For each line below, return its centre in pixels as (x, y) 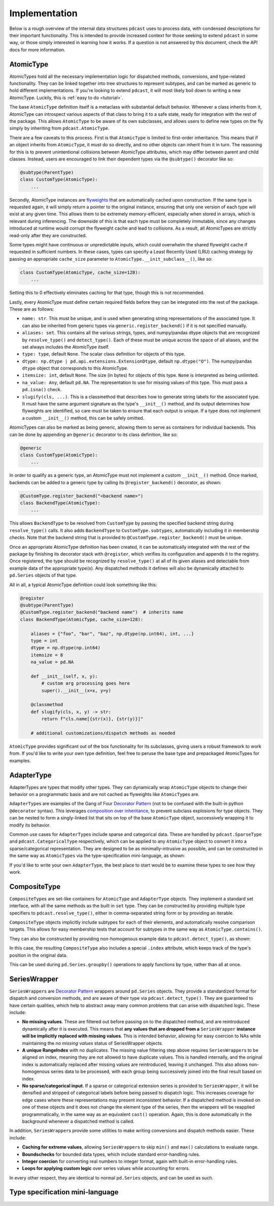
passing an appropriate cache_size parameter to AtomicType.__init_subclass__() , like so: (111, 259)
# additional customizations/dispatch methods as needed (103, 733)
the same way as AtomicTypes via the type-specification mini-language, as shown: (97, 855)
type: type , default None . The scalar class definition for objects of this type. (104, 354)
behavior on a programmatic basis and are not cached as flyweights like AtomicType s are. (105, 795)
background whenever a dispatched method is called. (78, 1121)
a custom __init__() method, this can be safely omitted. (83, 418)
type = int (44, 641)
